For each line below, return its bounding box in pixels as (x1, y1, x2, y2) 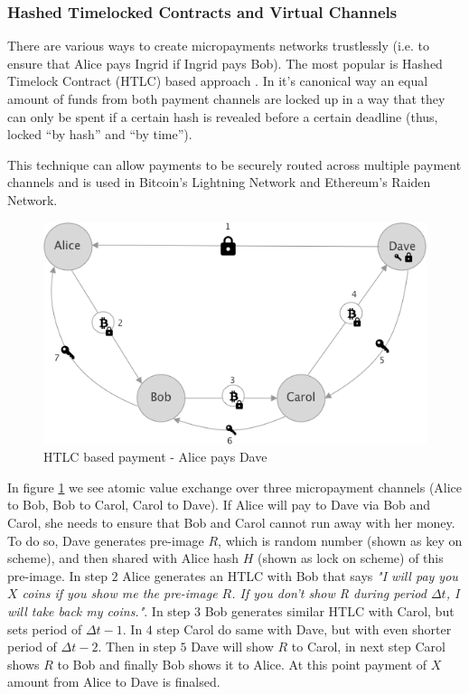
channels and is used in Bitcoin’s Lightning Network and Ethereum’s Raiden (7, 173, 431, 192)
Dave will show (191, 637, 274, 656)
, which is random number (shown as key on (218, 530, 463, 549)
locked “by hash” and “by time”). (7, 125, 192, 144)
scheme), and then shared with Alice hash (7, 549, 239, 567)
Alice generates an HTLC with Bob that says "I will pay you (122, 566, 458, 585)
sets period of (7, 619, 82, 638)
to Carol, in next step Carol (291, 637, 446, 656)
